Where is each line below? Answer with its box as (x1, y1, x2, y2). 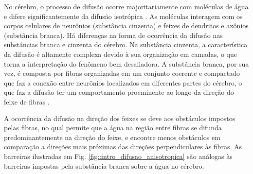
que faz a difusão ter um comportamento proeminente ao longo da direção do (4, 87, 234, 97)
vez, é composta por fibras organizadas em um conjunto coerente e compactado (4, 68, 240, 78)
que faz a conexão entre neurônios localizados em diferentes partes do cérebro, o (4, 77, 242, 87)
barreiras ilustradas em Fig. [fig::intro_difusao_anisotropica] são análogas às (4, 151, 233, 161)
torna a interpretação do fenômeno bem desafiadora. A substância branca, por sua (4, 58, 249, 69)
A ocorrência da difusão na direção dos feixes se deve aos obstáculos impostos (4, 113, 235, 123)
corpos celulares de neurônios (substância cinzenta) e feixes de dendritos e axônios (4, 20, 249, 31)
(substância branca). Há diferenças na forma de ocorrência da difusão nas (4, 30, 223, 40)
